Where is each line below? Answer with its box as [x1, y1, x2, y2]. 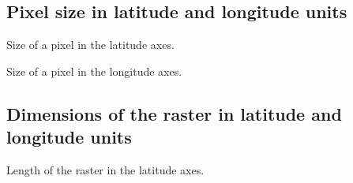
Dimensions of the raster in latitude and [6, 101, 342, 125]
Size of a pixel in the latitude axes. [6, 36, 175, 53]
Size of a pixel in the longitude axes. [6, 62, 182, 79]
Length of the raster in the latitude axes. [6, 161, 205, 177]
